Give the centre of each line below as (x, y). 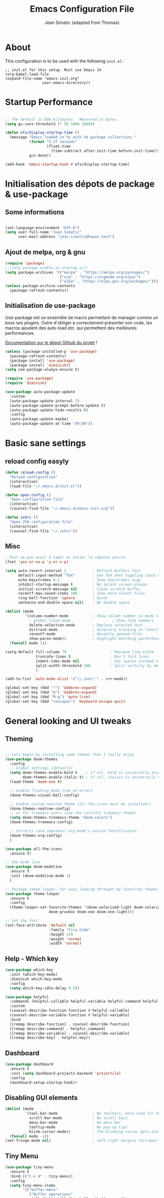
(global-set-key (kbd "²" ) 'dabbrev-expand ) (51, 688)
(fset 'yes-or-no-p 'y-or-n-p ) (37, 562)
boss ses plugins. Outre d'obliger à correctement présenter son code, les (79, 322)
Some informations (35, 212)
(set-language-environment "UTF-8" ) (42, 228)
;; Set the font (21, 921)
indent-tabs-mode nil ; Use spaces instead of (98, 661)
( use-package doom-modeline (34, 867)
